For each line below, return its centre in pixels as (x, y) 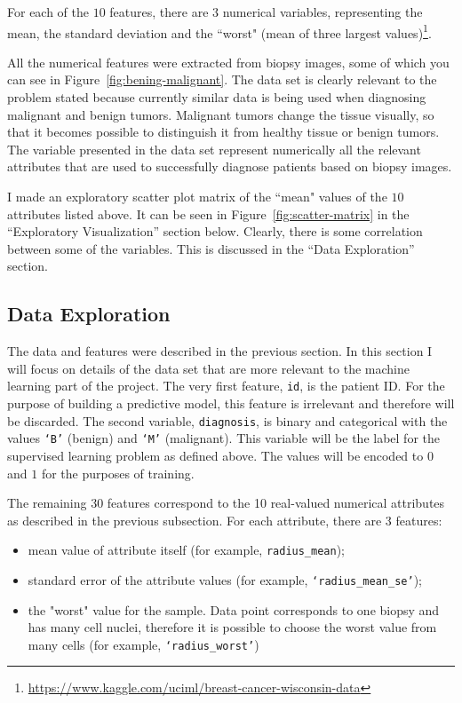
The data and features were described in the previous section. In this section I (220, 351)
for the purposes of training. (118, 473)
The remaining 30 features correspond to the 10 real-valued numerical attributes (226, 503)
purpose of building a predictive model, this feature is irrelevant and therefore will (231, 403)
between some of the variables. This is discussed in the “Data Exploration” (211, 248)
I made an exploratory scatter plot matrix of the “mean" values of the (197, 196)
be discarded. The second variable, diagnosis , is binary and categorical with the (227, 420)
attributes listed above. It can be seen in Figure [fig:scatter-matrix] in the (208, 213)
